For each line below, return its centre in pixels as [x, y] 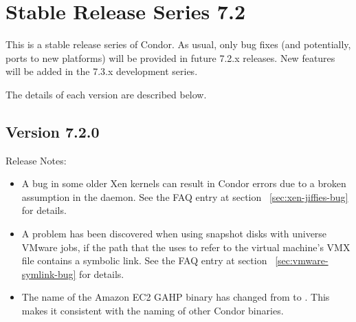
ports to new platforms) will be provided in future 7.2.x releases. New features [170, 57]
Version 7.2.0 [53, 131]
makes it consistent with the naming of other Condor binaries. [153, 311]
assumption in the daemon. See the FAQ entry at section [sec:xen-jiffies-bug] [185, 196]
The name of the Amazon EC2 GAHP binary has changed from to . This [176, 297]
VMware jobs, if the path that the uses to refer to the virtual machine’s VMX [186, 247]
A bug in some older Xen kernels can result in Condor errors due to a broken [184, 183]
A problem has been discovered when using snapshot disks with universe [174, 234]
